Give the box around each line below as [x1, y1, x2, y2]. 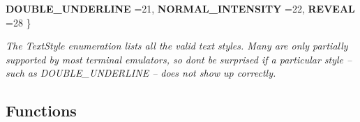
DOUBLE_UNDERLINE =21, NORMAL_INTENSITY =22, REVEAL [6, 1, 355, 15]
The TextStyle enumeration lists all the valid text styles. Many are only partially [6, 38, 348, 53]
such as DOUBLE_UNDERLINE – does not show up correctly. [6, 66, 276, 80]
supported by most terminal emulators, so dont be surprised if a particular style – [6, 52, 352, 66]
